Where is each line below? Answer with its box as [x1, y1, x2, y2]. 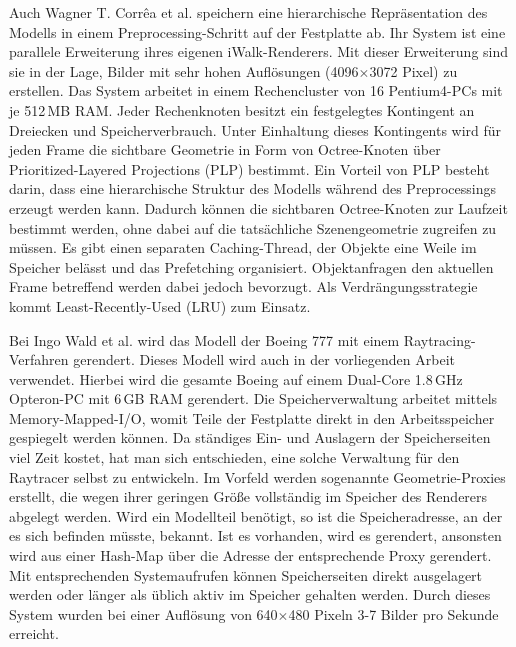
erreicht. [9, 623, 59, 644]
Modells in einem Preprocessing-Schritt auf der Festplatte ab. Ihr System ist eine [9, 21, 506, 42]
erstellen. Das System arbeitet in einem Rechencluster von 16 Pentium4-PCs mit [9, 80, 503, 101]
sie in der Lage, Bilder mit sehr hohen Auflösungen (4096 [9, 60, 359, 81]
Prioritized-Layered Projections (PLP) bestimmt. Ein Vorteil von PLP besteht [9, 158, 490, 179]
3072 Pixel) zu [369, 60, 458, 81]
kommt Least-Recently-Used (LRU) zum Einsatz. [9, 295, 311, 316]
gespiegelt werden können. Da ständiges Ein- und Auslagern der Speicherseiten [9, 427, 491, 448]
